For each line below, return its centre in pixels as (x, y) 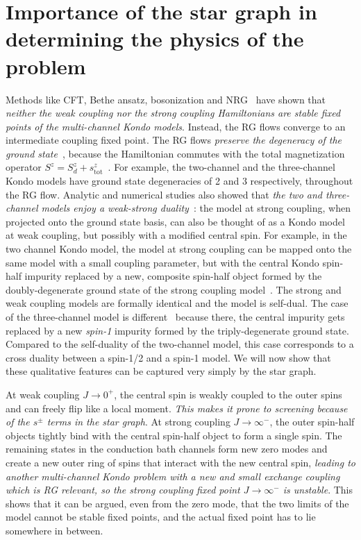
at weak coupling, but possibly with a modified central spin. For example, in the (176, 235)
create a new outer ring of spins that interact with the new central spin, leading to (180, 462)
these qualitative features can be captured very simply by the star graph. (161, 371)
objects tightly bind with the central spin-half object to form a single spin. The (174, 435)
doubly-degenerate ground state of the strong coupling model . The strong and (174, 289)
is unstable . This (318, 490)
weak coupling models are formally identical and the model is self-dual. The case (177, 303)
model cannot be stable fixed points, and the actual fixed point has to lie (161, 517)
